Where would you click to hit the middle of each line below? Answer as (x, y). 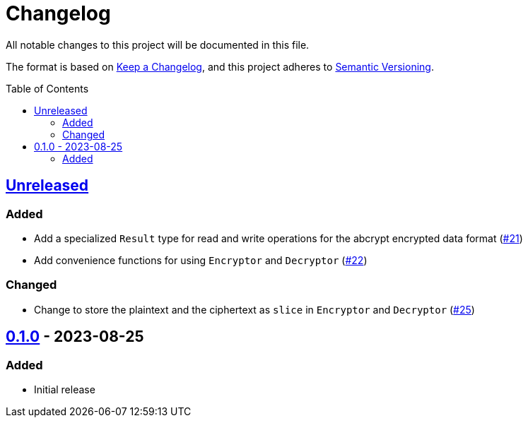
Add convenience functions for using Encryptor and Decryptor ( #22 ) (201, 260)
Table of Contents (47, 88)
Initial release (65, 389)
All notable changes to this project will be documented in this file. (158, 44)
